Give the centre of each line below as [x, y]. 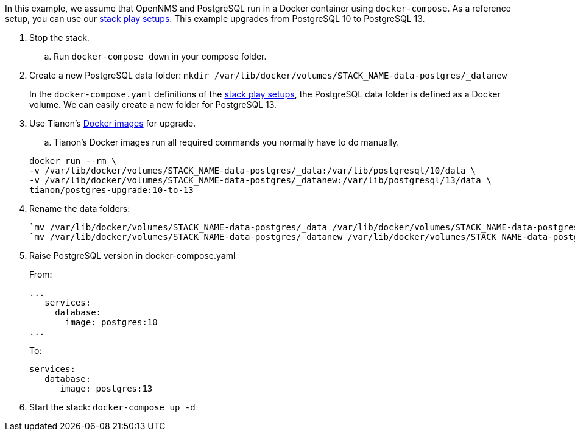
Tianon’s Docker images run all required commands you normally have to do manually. [227, 142]
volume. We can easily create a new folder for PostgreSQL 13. [153, 104]
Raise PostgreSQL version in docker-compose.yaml [132, 255]
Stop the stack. [59, 37]
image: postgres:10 [111, 322]
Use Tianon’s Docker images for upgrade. [113, 123]
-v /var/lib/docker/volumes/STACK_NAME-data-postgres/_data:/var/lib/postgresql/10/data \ [253, 171]
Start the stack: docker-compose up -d [112, 407]
